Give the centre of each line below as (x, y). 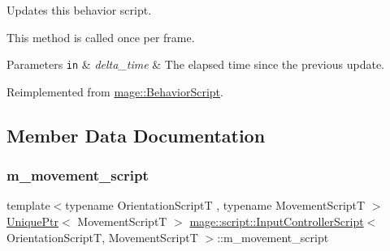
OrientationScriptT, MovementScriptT (102, 237)
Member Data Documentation (136, 135)
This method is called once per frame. (101, 37)
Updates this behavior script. (79, 10)
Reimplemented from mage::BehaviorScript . (115, 91)
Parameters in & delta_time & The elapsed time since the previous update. (195, 64)
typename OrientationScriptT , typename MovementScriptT (215, 205)
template (28, 205)
